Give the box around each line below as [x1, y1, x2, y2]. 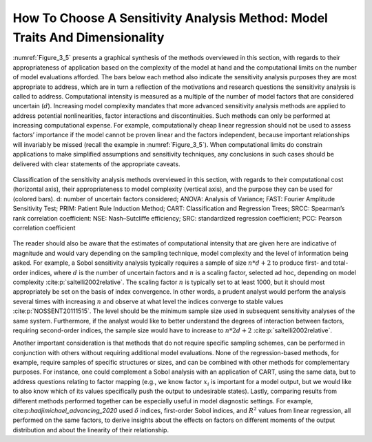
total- [333, 259, 349, 267]
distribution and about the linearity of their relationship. [12, 425, 169, 434]
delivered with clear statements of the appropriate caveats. [12, 159, 180, 168]
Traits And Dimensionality [12, 30, 165, 45]
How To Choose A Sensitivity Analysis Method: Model [12, 10, 329, 26]
